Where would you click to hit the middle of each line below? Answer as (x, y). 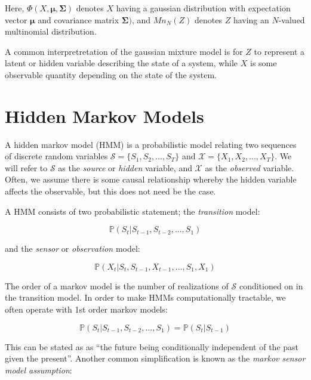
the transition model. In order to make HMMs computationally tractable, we (145, 297)
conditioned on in (271, 285)
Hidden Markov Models (104, 115)
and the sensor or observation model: (73, 248)
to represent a (279, 51)
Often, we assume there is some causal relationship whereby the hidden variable (151, 179)
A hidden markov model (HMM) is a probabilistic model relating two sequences (151, 144)
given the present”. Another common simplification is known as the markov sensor (155, 358)
